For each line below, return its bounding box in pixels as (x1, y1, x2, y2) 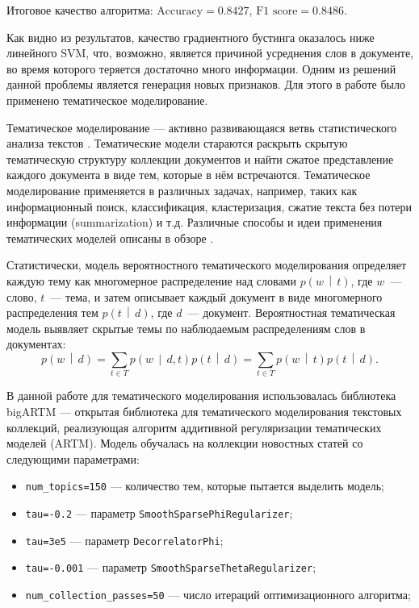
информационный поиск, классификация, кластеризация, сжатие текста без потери (6, 198, 412, 214)
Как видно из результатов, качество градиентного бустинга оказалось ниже (6, 28, 375, 45)
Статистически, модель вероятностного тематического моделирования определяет (6, 256, 407, 273)
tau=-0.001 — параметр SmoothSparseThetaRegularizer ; (25, 559, 316, 576)
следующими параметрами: (6, 450, 140, 467)
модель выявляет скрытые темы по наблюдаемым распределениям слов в (6, 319, 366, 336)
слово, (6, 288, 37, 305)
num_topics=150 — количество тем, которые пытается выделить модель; (25, 477, 384, 494)
